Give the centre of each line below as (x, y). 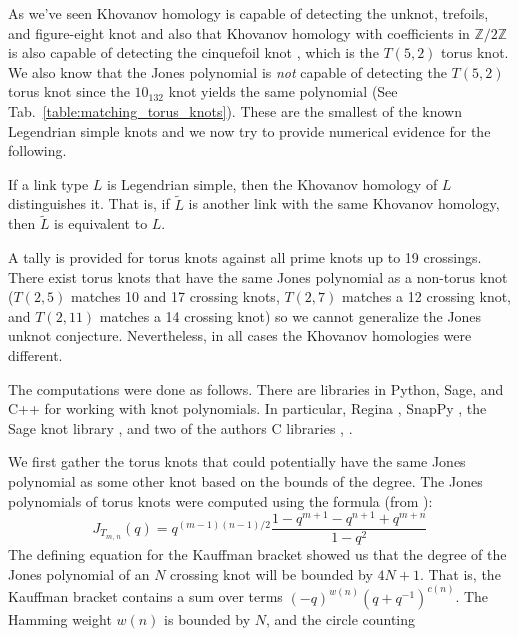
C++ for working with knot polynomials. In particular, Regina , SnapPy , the (247, 408)
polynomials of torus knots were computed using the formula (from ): (220, 500)
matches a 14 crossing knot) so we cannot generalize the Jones (290, 315)
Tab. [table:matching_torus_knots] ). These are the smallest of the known (235, 110)
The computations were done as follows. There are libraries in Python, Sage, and (256, 388)
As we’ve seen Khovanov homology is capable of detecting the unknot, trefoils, (248, 13)
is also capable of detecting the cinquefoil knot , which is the (193, 52)
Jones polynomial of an (79, 573)
